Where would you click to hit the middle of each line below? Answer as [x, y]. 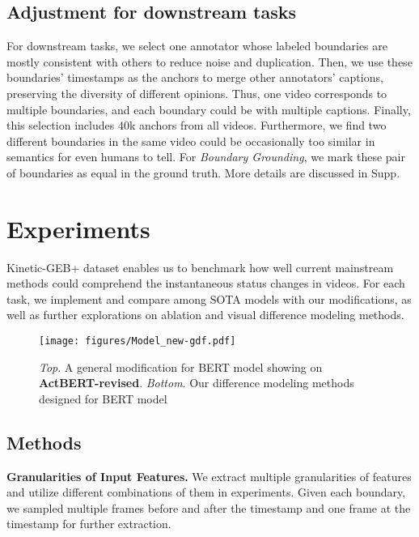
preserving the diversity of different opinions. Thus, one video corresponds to [197, 93]
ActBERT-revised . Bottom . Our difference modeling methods [197, 383]
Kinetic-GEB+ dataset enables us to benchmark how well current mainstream [200, 267]
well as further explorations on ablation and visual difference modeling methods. [205, 315]
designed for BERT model [103, 398]
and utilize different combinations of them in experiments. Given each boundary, [206, 492]
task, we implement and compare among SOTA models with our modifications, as [209, 298]
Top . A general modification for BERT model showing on [181, 367]
